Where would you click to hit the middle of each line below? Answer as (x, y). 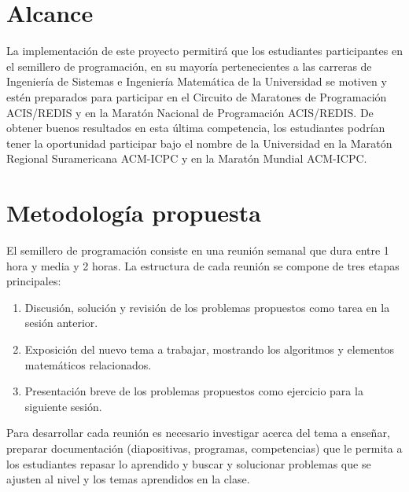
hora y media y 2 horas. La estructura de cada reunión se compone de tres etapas (203, 265)
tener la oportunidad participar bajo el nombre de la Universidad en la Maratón (199, 143)
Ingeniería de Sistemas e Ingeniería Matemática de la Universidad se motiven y (197, 81)
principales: (34, 281)
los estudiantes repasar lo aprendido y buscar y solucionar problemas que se (189, 463)
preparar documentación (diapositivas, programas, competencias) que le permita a (204, 448)
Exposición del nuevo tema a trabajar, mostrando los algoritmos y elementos (210, 349)
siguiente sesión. (63, 406)
